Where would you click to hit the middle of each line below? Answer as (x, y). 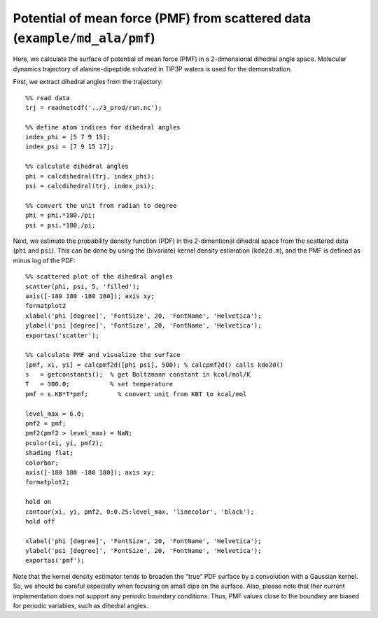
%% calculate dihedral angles (77, 167)
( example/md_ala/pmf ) (84, 38)
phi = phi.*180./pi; (61, 216)
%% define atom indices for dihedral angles (103, 127)
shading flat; (49, 453)
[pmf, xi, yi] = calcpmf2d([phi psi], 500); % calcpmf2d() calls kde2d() (155, 365)
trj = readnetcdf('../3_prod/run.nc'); (94, 107)
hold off (40, 521)
